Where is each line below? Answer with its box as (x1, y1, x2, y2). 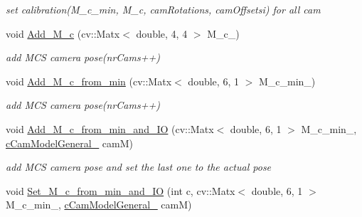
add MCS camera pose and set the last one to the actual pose (6, 159, 272, 174)
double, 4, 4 (136, 26, 188, 41)
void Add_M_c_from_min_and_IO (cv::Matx (6, 121, 214, 136)
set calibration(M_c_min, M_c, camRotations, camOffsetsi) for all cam (6, 2, 321, 16)
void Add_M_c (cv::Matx (6, 26, 120, 41)
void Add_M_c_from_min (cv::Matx (6, 73, 172, 88)
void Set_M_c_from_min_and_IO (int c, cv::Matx (6, 183, 235, 198)
